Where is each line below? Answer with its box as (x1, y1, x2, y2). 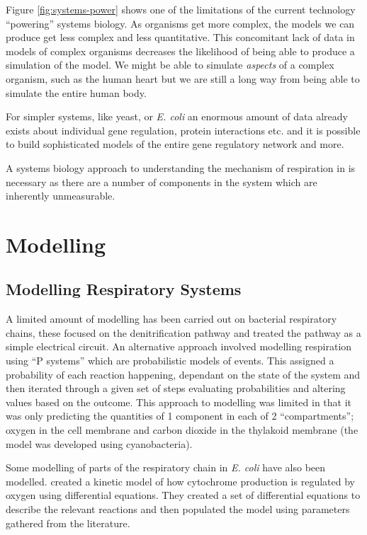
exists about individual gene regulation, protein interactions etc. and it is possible (6, 122, 361, 137)
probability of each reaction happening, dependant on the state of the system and (6, 367, 361, 381)
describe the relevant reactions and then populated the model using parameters (6, 502, 350, 517)
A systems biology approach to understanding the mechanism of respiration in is (6, 160, 356, 175)
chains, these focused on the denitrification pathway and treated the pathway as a (6, 325, 361, 340)
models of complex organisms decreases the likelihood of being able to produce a (6, 43, 355, 58)
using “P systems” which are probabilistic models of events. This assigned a (6, 353, 334, 368)
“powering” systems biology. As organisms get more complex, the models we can (6, 16, 355, 30)
